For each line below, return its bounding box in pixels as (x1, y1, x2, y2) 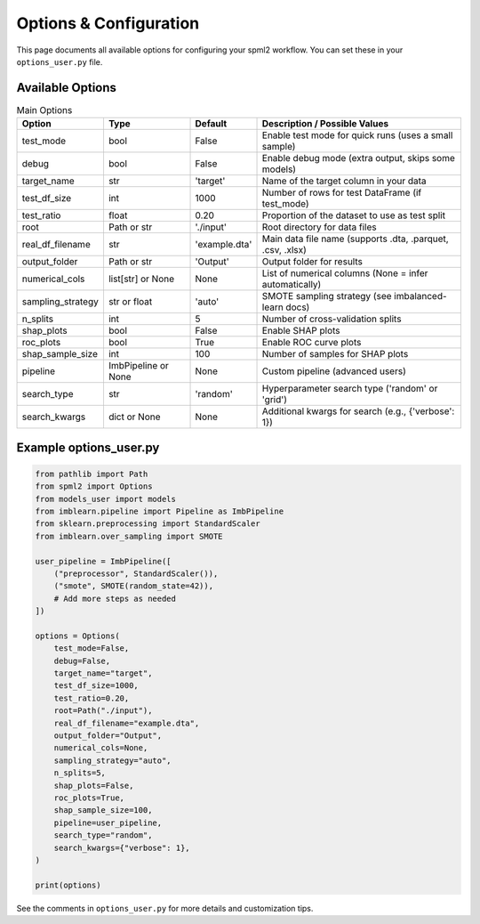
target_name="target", (53, 669, 153, 678)
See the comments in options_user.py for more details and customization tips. (16, 903, 314, 913)
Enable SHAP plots (261, 325, 341, 337)
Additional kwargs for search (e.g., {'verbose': (261, 405, 455, 417)
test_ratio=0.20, (53, 693, 130, 703)
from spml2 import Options (35, 482, 153, 491)
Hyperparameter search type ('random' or (261, 383, 438, 395)
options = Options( (35, 630, 120, 641)
